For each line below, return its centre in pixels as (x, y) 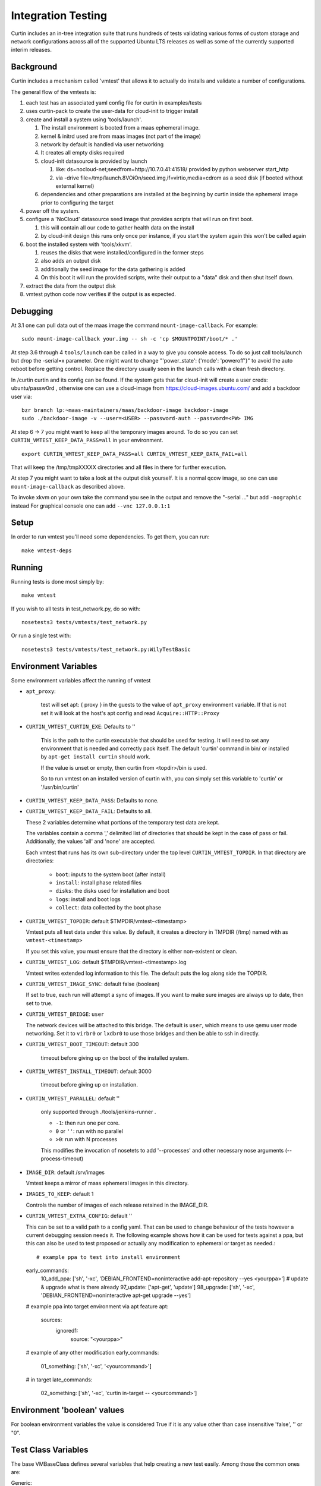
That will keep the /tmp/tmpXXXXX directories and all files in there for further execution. (119, 467)
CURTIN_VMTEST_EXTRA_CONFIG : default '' (79, 1216)
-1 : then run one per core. (88, 1123)
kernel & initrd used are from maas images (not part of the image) (121, 136)
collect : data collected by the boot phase (108, 908)
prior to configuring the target (77, 203)
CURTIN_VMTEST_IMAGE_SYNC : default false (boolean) (93, 984)
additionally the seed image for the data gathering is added (113, 269)
